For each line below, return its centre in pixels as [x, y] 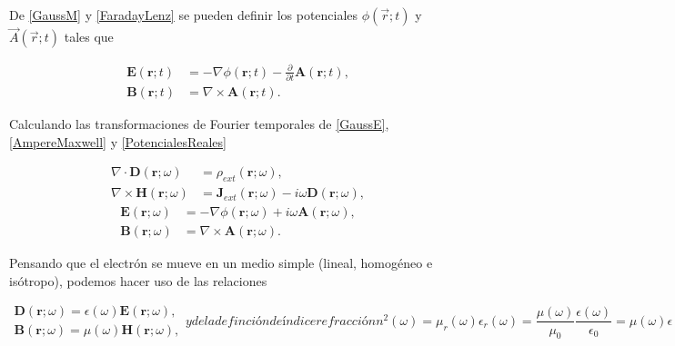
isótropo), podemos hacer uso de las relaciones [138, 280]
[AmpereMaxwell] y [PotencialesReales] [118, 141]
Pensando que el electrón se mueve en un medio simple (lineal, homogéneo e [221, 263]
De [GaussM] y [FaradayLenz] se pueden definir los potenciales [184, 15]
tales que [89, 37]
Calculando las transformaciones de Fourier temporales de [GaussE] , [199, 124]
